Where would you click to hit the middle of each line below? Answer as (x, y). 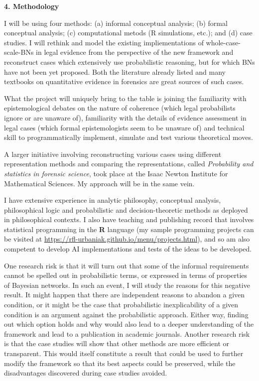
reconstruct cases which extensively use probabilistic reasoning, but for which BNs (129, 62)
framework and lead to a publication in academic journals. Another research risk (127, 333)
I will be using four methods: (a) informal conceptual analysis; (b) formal (116, 23)
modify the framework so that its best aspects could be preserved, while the (120, 363)
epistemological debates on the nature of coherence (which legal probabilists (120, 108)
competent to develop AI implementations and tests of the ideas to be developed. (128, 249)
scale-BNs (19, 52)
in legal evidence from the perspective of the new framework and (135, 52)
